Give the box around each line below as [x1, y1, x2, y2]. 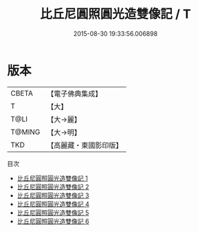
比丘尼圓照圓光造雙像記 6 [16, 217, 89, 225]
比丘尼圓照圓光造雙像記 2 [16, 182, 89, 191]
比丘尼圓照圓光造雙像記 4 [16, 200, 89, 208]
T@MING [10, 127, 41, 136]
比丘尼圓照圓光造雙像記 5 [16, 208, 89, 217]
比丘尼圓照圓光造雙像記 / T [40, 6, 191, 22]
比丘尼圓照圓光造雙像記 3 [16, 191, 89, 200]
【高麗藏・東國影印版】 [47, 140, 123, 150]
